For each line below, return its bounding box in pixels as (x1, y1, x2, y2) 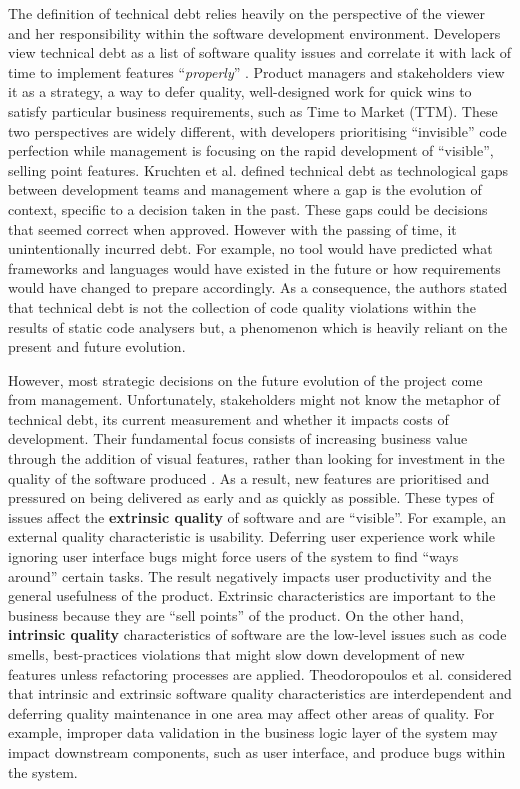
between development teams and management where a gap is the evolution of (8, 179, 482, 200)
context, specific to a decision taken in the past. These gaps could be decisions (8, 198, 488, 219)
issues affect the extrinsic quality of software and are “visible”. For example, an (8, 506, 507, 527)
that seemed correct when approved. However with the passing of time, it (8, 218, 457, 239)
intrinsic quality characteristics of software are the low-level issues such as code (8, 624, 507, 645)
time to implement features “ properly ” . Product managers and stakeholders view (8, 61, 505, 82)
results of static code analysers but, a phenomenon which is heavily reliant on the (8, 316, 508, 337)
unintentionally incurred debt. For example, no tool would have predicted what (8, 238, 493, 259)
